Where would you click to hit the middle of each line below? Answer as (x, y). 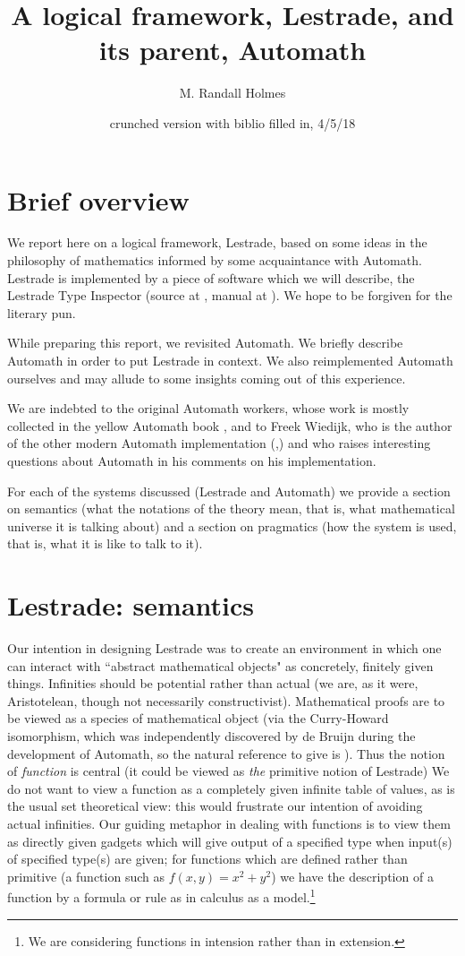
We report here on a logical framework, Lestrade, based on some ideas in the (217, 242)
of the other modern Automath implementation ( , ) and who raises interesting (219, 443)
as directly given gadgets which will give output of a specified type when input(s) (230, 841)
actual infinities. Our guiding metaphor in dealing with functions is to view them (229, 823)
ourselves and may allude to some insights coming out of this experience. (207, 378)
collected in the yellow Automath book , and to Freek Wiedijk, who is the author (230, 425)
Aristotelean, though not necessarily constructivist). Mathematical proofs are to (226, 700)
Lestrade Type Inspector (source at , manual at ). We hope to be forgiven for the (230, 295)
